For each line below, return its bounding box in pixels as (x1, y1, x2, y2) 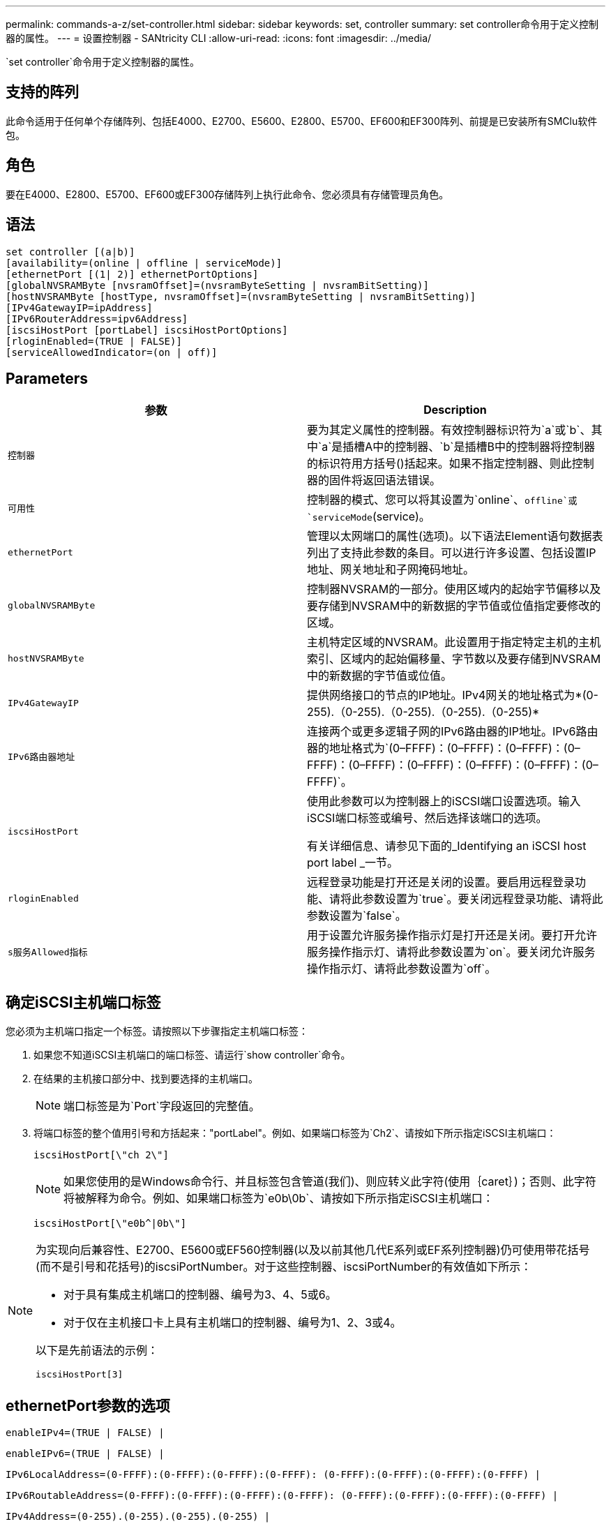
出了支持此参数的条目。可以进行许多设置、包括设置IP (318, 546, 596, 560)
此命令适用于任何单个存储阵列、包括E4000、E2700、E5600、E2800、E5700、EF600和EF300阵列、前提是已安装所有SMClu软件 (6, 114, 598, 127)
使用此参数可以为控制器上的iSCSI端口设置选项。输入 (307, 794, 581, 809)
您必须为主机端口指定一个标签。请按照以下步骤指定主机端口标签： (6, 1025, 308, 1038)
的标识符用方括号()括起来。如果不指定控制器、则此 (307, 456, 572, 471)
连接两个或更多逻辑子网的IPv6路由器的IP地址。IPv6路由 (307, 724, 598, 739)
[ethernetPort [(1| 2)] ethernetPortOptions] (6, 268, 259, 280)
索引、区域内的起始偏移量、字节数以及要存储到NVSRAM (307, 652, 601, 666)
